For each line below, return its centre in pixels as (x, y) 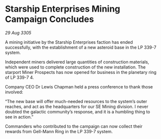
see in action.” (19, 117)
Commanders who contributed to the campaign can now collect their (74, 126)
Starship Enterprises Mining (63, 9)
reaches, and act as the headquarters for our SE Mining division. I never (77, 106)
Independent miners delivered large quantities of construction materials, (77, 62)
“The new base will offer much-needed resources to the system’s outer (76, 101)
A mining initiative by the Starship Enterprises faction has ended (69, 42)
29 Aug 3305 (18, 33)
